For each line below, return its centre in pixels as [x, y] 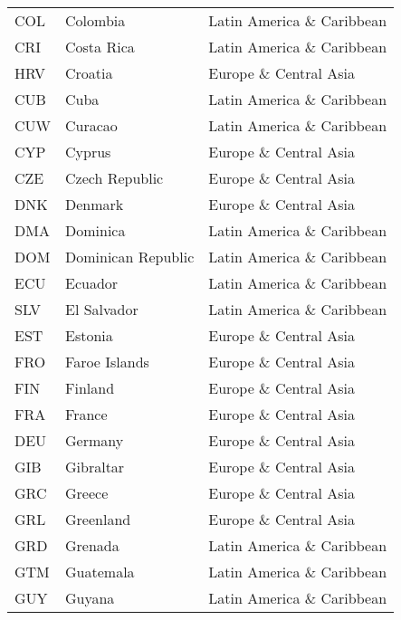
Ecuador [92, 283]
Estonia [89, 335]
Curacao [91, 125]
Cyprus [88, 152]
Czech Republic [115, 178]
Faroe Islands [107, 362]
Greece [87, 493]
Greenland [98, 519]
